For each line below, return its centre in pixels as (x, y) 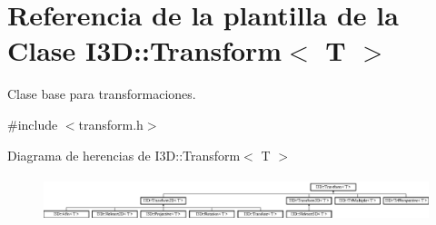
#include (33, 124)
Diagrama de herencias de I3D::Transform (124, 155)
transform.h (111, 124)
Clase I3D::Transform (145, 50)
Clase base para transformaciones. (102, 94)
